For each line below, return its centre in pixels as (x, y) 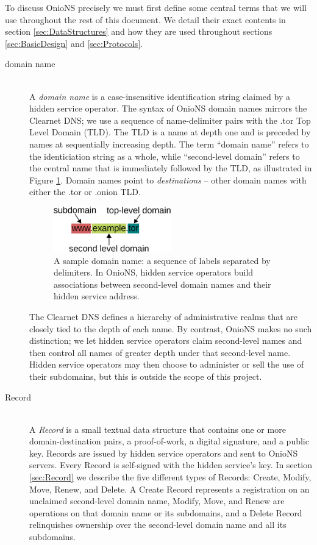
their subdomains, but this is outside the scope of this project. (146, 376)
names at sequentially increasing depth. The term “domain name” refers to (169, 144)
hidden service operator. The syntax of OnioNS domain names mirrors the (168, 108)
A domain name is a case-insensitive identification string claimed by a (160, 96)
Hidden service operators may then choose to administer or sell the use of (167, 364)
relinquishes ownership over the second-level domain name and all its (158, 525)
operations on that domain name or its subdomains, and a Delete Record (166, 512)
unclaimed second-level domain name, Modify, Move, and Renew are (157, 501)
